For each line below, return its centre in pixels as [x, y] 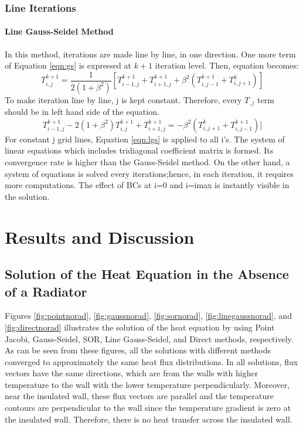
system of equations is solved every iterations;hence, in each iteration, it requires [149, 173]
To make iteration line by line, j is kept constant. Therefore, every [123, 99]
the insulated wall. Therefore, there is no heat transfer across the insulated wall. [149, 419]
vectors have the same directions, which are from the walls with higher [132, 373]
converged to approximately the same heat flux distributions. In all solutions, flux [151, 361]
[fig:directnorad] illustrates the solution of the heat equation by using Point [140, 327]
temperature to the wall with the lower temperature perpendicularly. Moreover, [147, 384]
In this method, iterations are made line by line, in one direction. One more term [150, 54]
